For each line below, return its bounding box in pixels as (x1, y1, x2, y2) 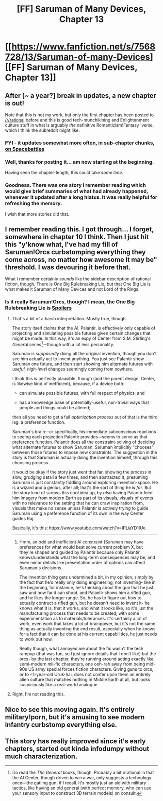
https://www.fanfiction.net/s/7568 (11, 41, 156, 52)
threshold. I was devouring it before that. (5, 263, 131, 271)
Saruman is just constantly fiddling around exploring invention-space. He (12, 480, 158, 486)
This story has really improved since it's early (5, 737, 146, 746)
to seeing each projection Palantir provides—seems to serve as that (12, 434, 147, 440)
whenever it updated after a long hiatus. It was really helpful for (5, 194, 158, 201)
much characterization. (5, 752, 78, 761)
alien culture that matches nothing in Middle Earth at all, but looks (19, 677, 150, 682)
